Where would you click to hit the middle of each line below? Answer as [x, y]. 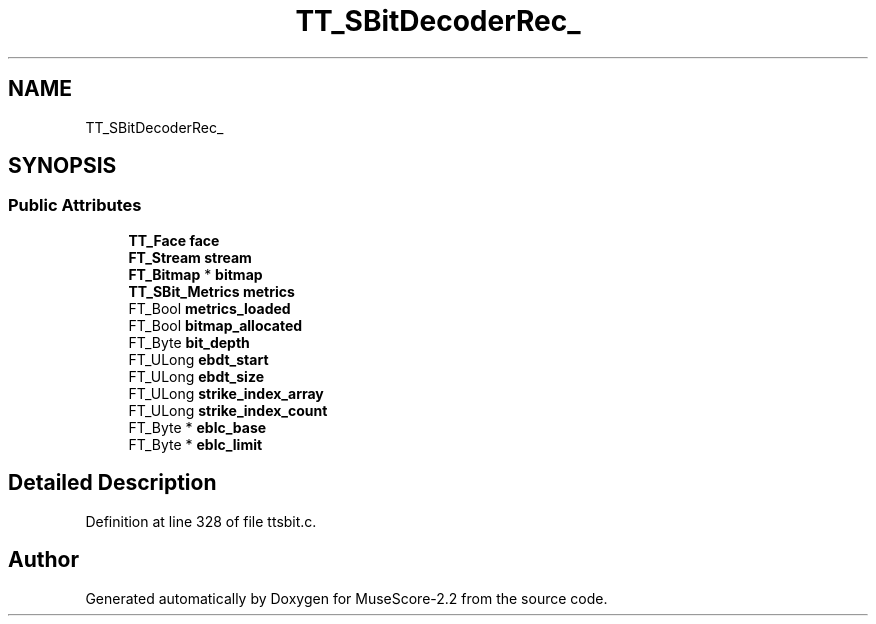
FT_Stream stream [190, 257]
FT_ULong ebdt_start [198, 359]
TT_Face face [174, 240]
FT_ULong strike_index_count [228, 410]
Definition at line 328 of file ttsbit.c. [201, 521]
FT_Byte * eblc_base [197, 427]
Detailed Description [112, 483]
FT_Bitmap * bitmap [195, 274]
